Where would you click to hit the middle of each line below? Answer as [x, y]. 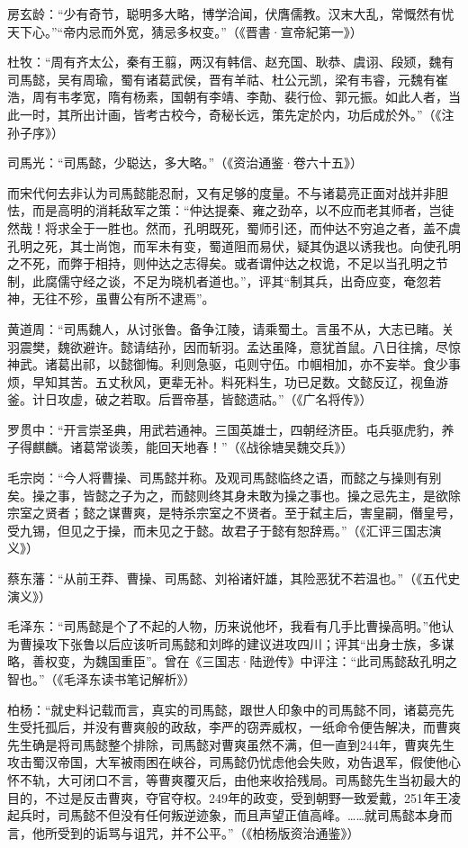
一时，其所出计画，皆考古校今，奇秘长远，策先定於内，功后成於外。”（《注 [237, 114]
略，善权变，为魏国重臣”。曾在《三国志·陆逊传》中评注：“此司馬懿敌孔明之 [233, 661]
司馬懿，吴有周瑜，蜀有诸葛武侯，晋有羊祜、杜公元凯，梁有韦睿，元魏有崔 [228, 79]
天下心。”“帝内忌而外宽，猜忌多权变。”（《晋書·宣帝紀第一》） [185, 31]
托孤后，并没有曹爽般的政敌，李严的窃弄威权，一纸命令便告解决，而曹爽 [246, 727]
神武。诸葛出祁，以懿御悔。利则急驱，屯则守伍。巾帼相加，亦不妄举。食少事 [234, 364]
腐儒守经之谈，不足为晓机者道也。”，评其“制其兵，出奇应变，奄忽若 [243, 280]
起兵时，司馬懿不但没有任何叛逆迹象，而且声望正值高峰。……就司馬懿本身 [224, 815]
